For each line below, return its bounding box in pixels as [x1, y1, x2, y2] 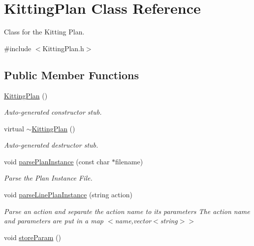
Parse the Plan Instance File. [4, 173, 93, 183]
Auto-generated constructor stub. [4, 107, 102, 117]
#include [4, 43, 32, 53]
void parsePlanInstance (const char [4, 156, 110, 166]
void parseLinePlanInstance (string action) [4, 189, 132, 200]
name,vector [115, 215, 152, 226]
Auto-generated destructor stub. [4, 140, 98, 150]
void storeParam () [4, 232, 61, 242]
